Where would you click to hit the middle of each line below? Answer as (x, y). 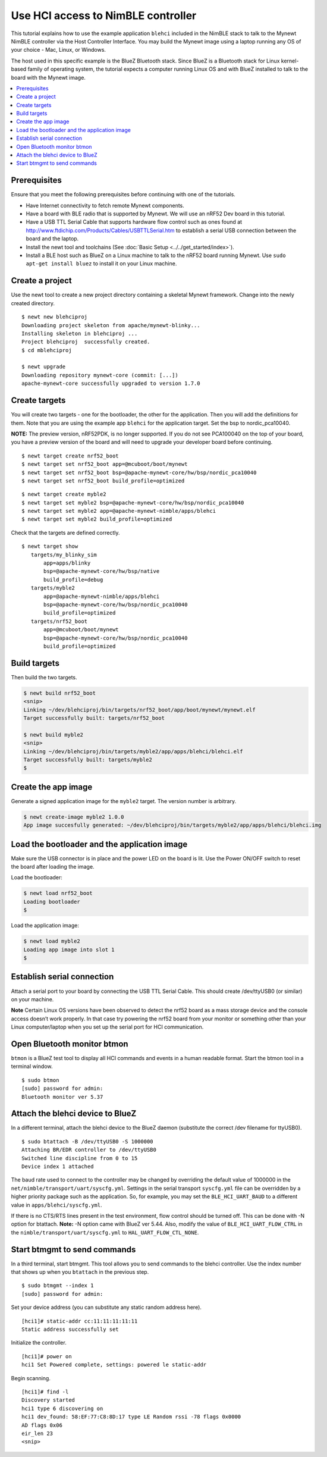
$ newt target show (50, 546)
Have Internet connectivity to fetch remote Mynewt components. (105, 205)
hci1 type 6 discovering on (62, 1408)
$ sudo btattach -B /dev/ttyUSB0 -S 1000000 (88, 1141)
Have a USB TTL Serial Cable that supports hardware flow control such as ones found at (134, 222)
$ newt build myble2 (53, 734)
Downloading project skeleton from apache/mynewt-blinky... (111, 325)
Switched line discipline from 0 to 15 (80, 1158)
